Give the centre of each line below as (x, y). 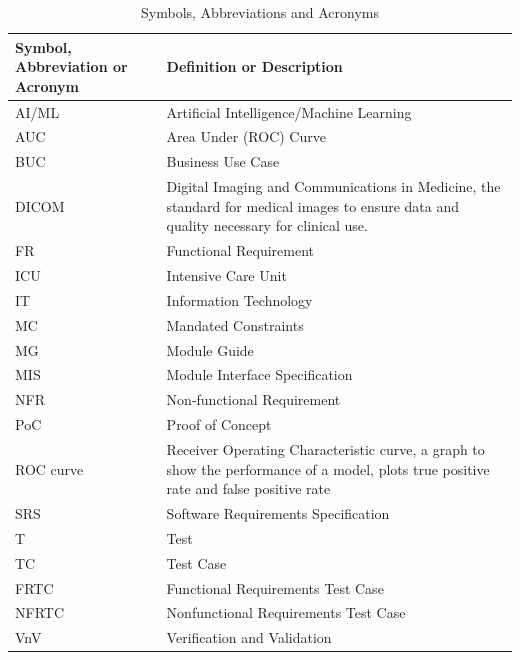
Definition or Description (254, 66)
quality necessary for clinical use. (267, 225)
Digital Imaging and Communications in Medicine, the (333, 186)
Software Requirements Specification (278, 512)
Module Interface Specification (259, 374)
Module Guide (210, 349)
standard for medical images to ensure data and (312, 205)
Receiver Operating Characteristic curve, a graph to (325, 448)
